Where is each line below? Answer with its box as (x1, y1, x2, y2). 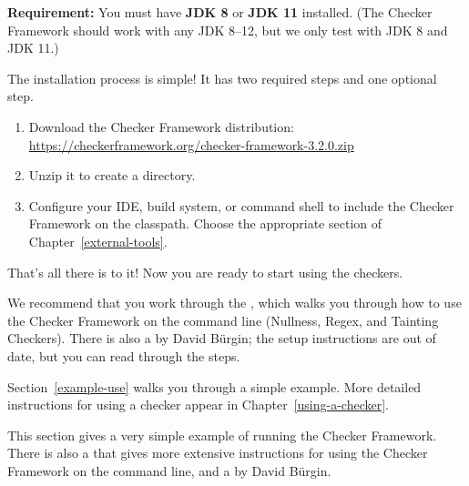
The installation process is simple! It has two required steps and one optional (7, 68, 437, 87)
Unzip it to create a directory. (28, 166, 196, 185)
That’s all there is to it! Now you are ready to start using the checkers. (7, 262, 403, 281)
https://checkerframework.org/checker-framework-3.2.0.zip (28, 135, 354, 154)
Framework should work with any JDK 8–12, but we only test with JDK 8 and (7, 20, 448, 39)
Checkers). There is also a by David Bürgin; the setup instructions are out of (7, 329, 436, 348)
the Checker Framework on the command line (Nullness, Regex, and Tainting (7, 310, 439, 329)
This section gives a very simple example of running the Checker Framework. (7, 425, 437, 444)
